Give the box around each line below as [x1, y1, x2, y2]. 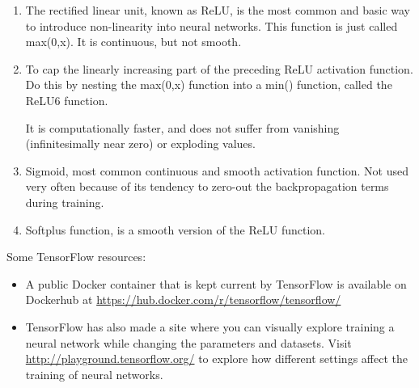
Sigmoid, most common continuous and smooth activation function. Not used [25, 162, 409, 179]
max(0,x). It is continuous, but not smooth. [25, 33, 242, 50]
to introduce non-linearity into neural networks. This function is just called [25, 17, 398, 34]
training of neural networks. [25, 365, 163, 382]
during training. [25, 193, 104, 210]
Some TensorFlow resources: [6, 248, 146, 265]
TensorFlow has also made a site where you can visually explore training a [25, 318, 395, 335]
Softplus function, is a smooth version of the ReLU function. [25, 221, 326, 238]
